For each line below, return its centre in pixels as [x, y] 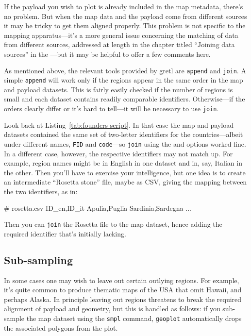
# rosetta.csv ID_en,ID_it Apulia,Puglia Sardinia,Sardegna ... [98, 208]
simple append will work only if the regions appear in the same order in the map [124, 80]
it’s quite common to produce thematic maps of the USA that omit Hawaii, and [123, 290]
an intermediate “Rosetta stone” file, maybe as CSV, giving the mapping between [125, 182]
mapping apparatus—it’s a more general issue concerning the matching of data [121, 35]
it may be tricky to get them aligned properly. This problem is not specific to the [125, 25]
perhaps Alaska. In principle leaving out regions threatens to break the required [123, 299]
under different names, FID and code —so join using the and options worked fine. [125, 143]
